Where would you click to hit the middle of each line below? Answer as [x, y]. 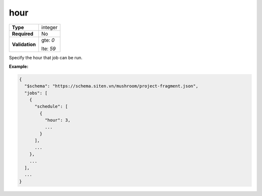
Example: [19, 66]
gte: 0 [48, 40]
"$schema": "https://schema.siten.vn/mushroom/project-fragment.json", [111, 86]
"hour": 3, [57, 120]
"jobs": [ [36, 93]
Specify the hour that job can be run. [46, 57]
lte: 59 [49, 49]
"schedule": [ [51, 107]
